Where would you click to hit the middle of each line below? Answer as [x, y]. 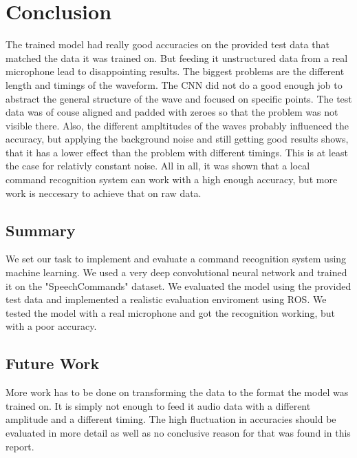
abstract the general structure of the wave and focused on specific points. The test [179, 98]
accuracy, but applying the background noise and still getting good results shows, [177, 139]
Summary [41, 230]
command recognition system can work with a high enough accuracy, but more [172, 179]
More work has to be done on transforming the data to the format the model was [177, 392]
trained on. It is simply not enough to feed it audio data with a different [158, 405]
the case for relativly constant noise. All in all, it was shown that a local [158, 166]
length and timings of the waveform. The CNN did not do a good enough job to [174, 84]
